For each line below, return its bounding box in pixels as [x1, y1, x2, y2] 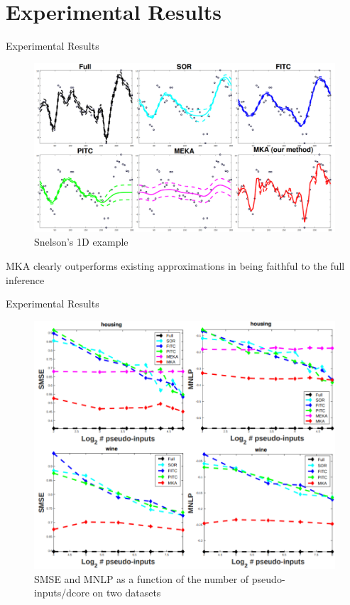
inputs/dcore [34, 585, 89, 600]
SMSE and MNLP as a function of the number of [34, 571, 249, 586]
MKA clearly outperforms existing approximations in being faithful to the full [6, 258, 345, 273]
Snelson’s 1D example [34, 234, 128, 249]
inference [6, 272, 45, 287]
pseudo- [251, 571, 285, 586]
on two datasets [92, 585, 161, 600]
